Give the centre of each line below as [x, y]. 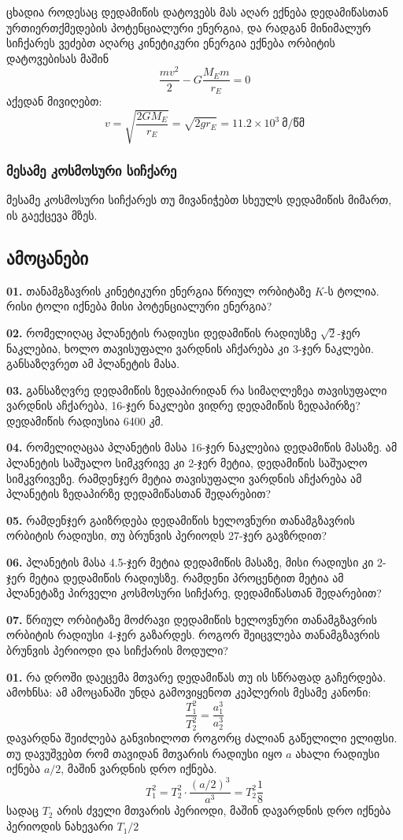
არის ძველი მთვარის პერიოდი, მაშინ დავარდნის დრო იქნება [224, 810]
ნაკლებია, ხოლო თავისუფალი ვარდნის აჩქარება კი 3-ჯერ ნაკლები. [190, 348]
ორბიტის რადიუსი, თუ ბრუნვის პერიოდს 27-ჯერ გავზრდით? [167, 535]
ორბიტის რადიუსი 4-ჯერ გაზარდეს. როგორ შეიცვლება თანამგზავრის [193, 635]
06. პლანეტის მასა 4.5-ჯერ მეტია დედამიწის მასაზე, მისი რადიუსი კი [190, 562]
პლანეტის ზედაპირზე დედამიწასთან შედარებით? [139, 494]
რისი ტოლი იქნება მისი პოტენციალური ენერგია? [139, 306]
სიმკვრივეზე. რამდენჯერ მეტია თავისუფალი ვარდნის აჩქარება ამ [184, 478]
